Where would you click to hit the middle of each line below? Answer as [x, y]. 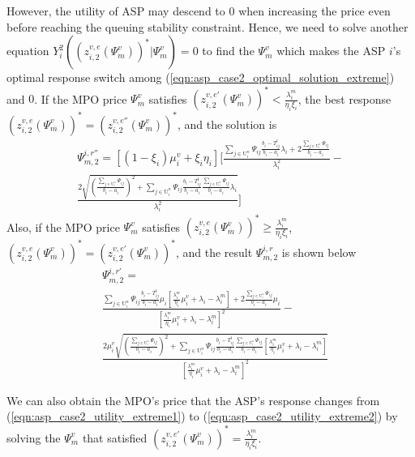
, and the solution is [227, 124]
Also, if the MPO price [63, 226]
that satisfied [115, 437]
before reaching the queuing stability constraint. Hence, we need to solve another [207, 26]
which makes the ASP [331, 51]
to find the [228, 51]
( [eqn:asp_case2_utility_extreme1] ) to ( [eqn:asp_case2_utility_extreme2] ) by [202, 416]
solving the [34, 437]
